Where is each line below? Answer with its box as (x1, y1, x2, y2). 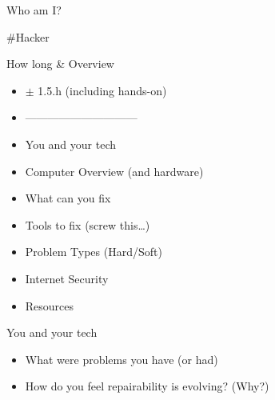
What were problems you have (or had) (25, 350, 218, 367)
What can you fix (25, 190, 111, 206)
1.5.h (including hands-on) (38, 82, 167, 98)
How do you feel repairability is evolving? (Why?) (25, 378, 269, 394)
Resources (25, 297, 74, 314)
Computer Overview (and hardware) (25, 162, 204, 179)
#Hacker (6, 28, 50, 45)
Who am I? (6, 2, 62, 18)
